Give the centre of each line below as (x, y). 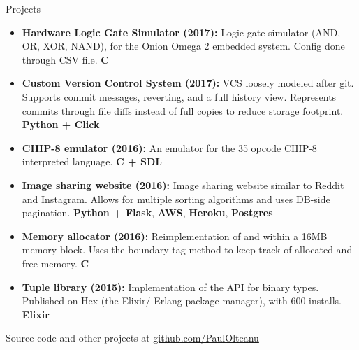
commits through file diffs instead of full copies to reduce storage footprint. (183, 110)
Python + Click (61, 124)
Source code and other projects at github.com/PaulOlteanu (132, 338)
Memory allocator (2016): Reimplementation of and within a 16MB (175, 236)
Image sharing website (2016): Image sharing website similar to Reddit (183, 184)
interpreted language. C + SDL (92, 161)
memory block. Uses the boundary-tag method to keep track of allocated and (187, 250)
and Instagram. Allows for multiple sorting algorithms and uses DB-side (176, 198)
